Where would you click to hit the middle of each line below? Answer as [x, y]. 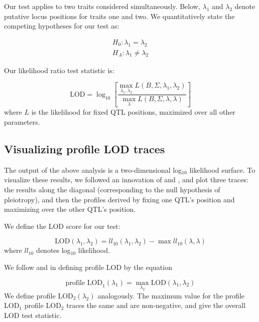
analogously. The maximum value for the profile [171, 295]
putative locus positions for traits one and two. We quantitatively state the [119, 16]
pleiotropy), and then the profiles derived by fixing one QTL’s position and [119, 199]
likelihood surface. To [222, 170]
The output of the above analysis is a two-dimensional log [93, 170]
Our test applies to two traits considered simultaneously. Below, [102, 6]
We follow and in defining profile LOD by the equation [88, 267]
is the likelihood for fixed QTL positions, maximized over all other [133, 112]
